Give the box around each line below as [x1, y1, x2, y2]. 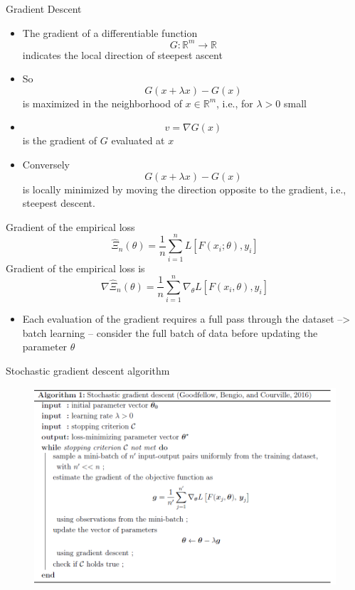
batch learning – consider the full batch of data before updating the [22, 325, 318, 340]
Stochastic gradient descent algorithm [6, 363, 170, 378]
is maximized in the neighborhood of [22, 95, 182, 110]
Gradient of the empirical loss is [6, 260, 145, 275]
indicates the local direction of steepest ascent [22, 47, 223, 62]
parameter [22, 339, 68, 354]
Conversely [22, 157, 70, 172]
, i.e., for [216, 95, 253, 110]
